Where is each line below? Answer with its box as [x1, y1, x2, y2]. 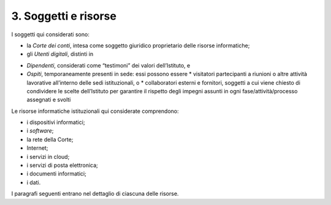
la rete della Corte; [26, 136, 74, 143]
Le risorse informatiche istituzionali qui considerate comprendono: [11, 107, 179, 115]
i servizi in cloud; [26, 153, 70, 160]
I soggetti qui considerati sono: [11, 31, 90, 38]
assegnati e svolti [26, 96, 71, 104]
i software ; [26, 127, 54, 134]
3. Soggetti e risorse [11, 9, 116, 23]
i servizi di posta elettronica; [26, 161, 98, 169]
